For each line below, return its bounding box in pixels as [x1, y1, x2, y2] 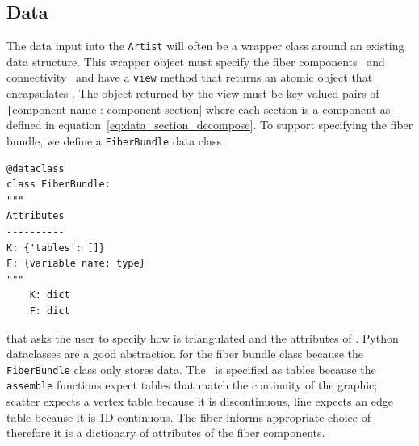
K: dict [29, 289, 70, 301]
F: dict [29, 305, 70, 317]
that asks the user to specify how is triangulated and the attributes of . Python [6, 329, 399, 346]
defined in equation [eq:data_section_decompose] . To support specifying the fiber [6, 116, 413, 133]
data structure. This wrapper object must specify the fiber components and [6, 53, 385, 69]
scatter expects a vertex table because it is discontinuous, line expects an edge [6, 393, 393, 410]
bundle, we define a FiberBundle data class [6, 132, 221, 149]
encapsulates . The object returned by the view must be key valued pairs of [6, 85, 379, 102]
